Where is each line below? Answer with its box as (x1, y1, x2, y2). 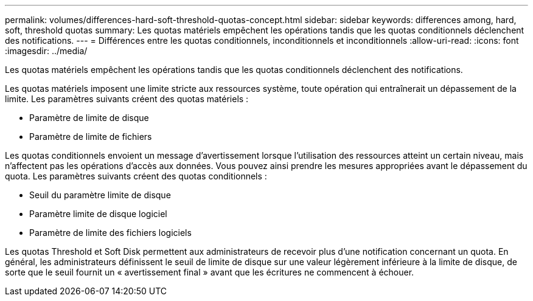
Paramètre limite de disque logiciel (29, 209, 167, 219)
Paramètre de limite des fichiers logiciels (29, 227, 192, 238)
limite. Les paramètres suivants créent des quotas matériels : (5, 94, 249, 104)
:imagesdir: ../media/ (5, 46, 88, 56)
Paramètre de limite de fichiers (29, 131, 152, 142)
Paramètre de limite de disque (29, 112, 149, 123)
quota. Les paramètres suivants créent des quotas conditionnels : (5, 171, 267, 181)
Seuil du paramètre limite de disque (29, 190, 171, 200)
